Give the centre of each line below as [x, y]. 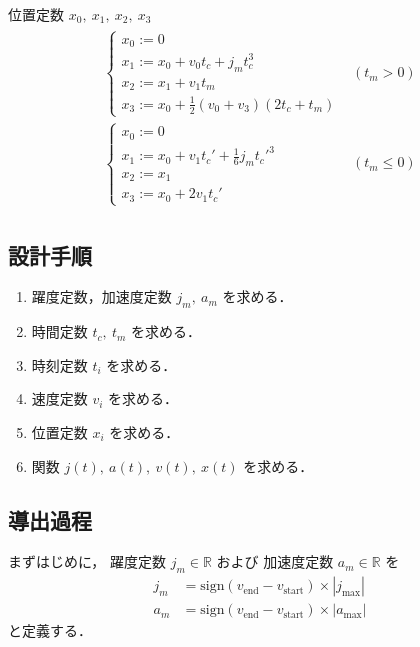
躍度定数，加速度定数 [101, 296]
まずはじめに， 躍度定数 [87, 561]
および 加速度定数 [275, 561]
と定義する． [50, 630]
